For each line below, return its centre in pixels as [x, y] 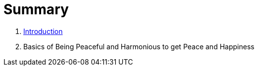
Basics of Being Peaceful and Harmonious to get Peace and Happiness [139, 46]
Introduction [43, 31]
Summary [36, 9]
